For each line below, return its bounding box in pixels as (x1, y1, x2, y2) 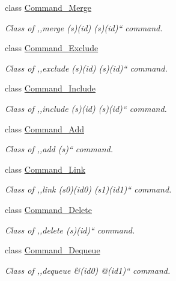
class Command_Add (5, 122, 84, 135)
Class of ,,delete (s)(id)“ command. (5, 223, 135, 236)
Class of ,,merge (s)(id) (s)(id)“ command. (5, 21, 163, 34)
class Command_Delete (5, 203, 92, 215)
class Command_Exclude (5, 42, 99, 54)
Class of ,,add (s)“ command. (5, 143, 114, 155)
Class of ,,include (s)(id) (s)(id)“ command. (5, 102, 167, 114)
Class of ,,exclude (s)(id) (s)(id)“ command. (5, 61, 168, 74)
